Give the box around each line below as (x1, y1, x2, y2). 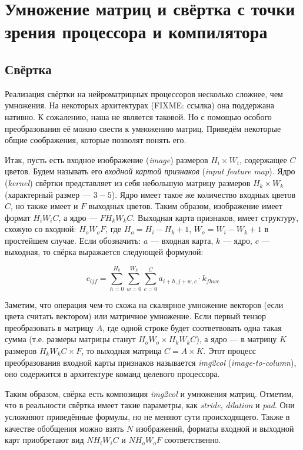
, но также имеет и (11, 200, 78, 212)
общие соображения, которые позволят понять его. (5, 134, 187, 146)
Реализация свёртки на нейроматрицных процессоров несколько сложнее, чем (5, 87, 283, 100)
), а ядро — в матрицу (196, 333, 277, 345)
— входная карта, (150, 234, 214, 246)
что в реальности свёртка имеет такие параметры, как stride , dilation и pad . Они (5, 399, 295, 411)
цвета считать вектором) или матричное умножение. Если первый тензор (5, 310, 267, 322)
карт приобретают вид (5, 434, 84, 446)
